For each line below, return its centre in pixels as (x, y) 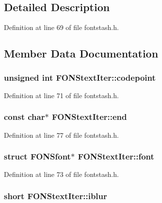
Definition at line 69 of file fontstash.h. (61, 27)
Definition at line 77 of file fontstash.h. (61, 135)
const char (24, 117)
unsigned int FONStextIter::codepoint (80, 77)
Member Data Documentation (81, 53)
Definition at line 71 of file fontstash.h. (61, 95)
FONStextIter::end (89, 117)
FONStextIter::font (116, 156)
